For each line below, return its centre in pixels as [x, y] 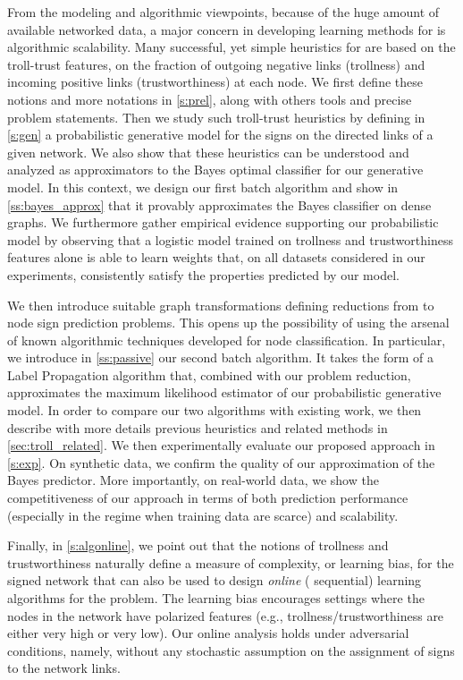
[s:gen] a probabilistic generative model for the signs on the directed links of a [220, 135]
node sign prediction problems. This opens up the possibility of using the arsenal [228, 323]
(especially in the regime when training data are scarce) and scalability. [203, 515]
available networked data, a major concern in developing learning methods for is [227, 29]
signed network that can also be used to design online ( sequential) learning [215, 580]
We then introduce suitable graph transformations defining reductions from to [221, 305]
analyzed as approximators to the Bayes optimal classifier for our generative [215, 170]
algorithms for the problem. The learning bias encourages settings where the [216, 598]
